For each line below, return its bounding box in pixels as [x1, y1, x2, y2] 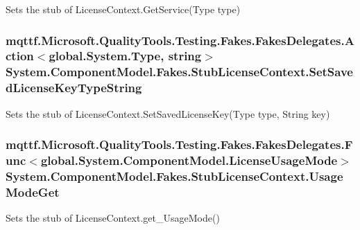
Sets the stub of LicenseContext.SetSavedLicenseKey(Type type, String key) [6, 106, 330, 121]
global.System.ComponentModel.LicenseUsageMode [40, 152, 338, 169]
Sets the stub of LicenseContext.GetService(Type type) [6, 2, 241, 16]
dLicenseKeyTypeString [6, 79, 142, 96]
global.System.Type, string [49, 47, 202, 64]
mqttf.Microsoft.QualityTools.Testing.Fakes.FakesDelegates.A [6, 31, 354, 48]
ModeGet [6, 183, 60, 200]
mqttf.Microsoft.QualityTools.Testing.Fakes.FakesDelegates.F [6, 136, 353, 153]
